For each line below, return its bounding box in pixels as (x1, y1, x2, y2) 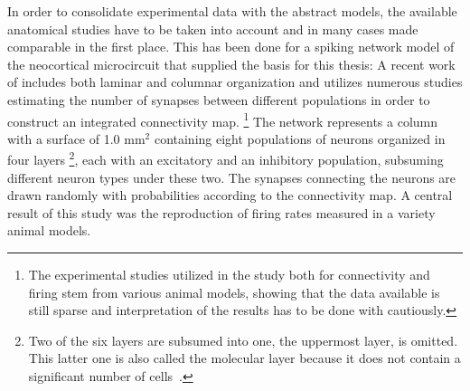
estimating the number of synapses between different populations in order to (7, 90, 430, 109)
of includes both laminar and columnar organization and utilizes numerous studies (7, 72, 463, 91)
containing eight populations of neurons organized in (154, 129, 446, 148)
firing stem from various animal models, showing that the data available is (28, 282, 440, 301)
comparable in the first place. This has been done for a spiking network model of (7, 37, 455, 56)
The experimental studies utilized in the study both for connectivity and (28, 265, 430, 284)
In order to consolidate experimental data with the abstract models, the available (7, 2, 457, 20)
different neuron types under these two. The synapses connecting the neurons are (7, 167, 456, 186)
